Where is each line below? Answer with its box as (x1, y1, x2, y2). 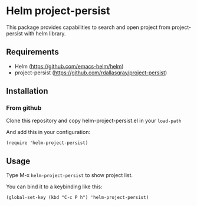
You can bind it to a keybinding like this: (6, 183, 103, 190)
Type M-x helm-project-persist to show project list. (6, 172, 133, 179)
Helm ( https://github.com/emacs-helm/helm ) (14, 63, 124, 70)
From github (6, 104, 42, 112)
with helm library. (24, 30, 66, 37)
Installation (6, 86, 48, 96)
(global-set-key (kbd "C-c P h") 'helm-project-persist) (6, 195, 149, 201)
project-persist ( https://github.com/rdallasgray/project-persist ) (14, 69, 168, 76)
